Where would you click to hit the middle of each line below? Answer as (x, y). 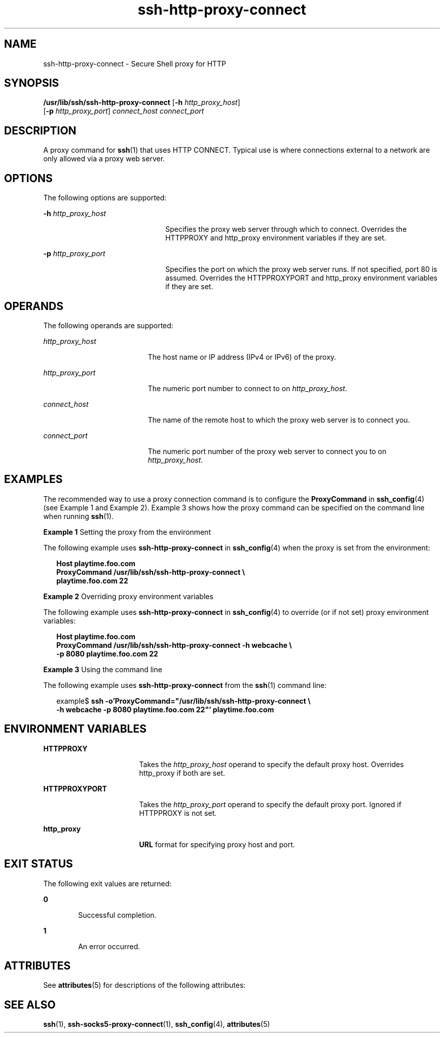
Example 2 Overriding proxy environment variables (128, 596)
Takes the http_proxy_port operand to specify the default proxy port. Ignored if (270, 804)
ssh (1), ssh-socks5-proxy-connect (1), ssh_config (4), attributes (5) (157, 1024)
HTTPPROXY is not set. (178, 813)
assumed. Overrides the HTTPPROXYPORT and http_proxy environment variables (302, 278)
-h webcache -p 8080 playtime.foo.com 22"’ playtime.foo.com (165, 709)
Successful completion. (117, 915)
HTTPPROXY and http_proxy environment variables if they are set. (276, 238)
